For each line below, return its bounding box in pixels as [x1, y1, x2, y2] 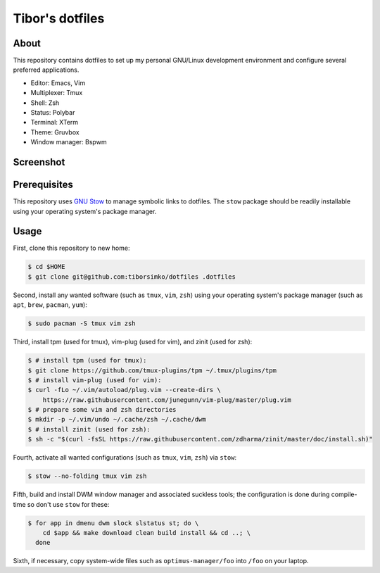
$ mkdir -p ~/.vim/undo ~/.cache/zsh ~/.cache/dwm [27, 415, 207, 424]
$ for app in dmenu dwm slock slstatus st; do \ [27, 519, 199, 527]
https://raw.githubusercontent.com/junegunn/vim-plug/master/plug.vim [42, 396, 292, 404]
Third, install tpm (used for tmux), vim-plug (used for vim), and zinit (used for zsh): [13, 338, 253, 346]
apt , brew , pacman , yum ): [13, 301, 87, 309]
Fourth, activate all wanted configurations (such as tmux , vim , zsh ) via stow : [13, 453, 237, 462]
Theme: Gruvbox [30, 127, 80, 137]
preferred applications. [13, 65, 80, 74]
